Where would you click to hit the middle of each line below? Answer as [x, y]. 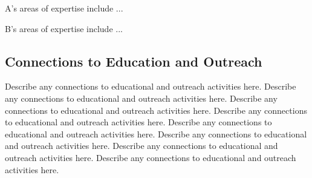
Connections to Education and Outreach [134, 61]
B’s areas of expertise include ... [64, 28]
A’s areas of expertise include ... [64, 8]
